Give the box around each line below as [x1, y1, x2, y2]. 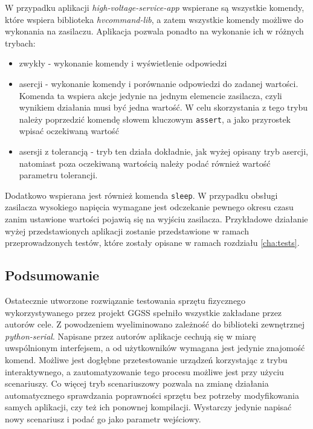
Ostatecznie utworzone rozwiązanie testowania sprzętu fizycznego [5, 294, 246, 307]
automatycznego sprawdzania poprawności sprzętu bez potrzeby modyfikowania [5, 389, 299, 401]
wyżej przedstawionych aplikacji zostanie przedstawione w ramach [5, 224, 249, 237]
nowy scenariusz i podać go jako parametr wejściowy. [5, 412, 201, 425]
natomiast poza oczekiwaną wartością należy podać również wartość [19, 156, 271, 169]
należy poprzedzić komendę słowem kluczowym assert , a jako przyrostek [19, 112, 291, 125]
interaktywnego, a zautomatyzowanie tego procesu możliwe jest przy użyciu [5, 365, 284, 378]
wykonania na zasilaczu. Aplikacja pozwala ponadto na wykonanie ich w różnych [5, 25, 304, 37]
